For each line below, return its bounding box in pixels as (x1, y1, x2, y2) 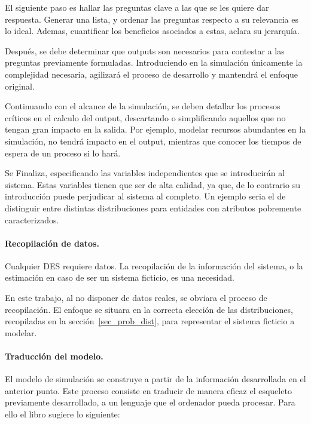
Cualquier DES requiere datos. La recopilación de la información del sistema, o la (5, 259, 303, 272)
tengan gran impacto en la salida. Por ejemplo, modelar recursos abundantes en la (5, 123, 306, 136)
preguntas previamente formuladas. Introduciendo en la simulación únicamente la (5, 56, 303, 69)
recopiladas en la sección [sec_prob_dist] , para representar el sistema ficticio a (5, 315, 295, 327)
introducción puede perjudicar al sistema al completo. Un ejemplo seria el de (5, 190, 286, 202)
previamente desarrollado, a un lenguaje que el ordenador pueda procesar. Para (5, 396, 295, 408)
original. (5, 79, 35, 92)
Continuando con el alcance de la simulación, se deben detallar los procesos (5, 100, 280, 112)
